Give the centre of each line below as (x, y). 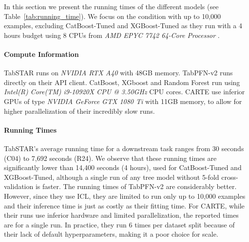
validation (19, 186)
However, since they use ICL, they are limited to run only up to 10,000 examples (125, 196)
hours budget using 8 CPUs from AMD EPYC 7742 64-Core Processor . (112, 35)
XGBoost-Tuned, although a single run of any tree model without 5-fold (112, 177)
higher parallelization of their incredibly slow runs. (79, 111)
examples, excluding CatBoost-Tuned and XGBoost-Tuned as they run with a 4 (123, 26)
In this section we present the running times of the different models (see (111, 6)
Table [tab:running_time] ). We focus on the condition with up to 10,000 (113, 16)
